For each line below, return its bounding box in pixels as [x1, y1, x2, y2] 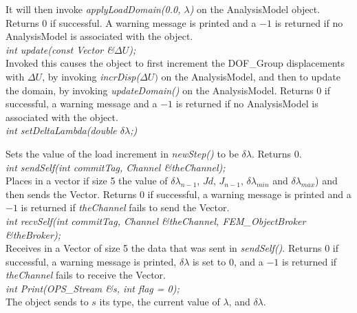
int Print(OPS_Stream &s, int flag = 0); [6, 281, 180, 295]
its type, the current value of [99, 294, 220, 309]
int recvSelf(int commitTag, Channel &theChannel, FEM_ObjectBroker [6, 213, 306, 228]
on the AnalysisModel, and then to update [161, 69, 340, 83]
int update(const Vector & [6, 42, 114, 56]
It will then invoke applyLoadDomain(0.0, [6, 2, 181, 16]
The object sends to [6, 294, 89, 309]
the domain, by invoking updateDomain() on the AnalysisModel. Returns [6, 83, 314, 97]
